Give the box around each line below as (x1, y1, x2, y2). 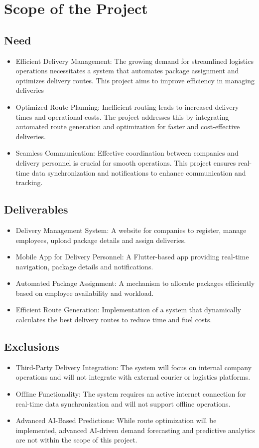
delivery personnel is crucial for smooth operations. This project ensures (15, 157, 236, 168)
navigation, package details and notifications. (15, 261, 153, 271)
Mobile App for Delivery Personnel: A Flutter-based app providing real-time (15, 251, 249, 262)
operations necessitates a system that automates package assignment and (15, 65, 239, 76)
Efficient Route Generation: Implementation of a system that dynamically (15, 304, 241, 315)
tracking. (15, 177, 43, 188)
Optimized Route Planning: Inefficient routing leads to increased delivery (15, 101, 239, 112)
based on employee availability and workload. (15, 287, 154, 298)
